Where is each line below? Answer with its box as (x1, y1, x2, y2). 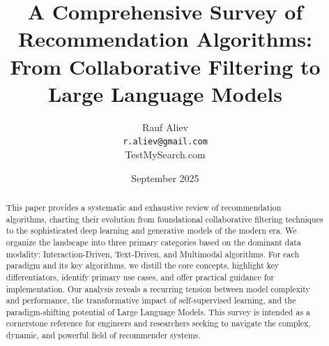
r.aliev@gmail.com (123, 137, 208, 147)
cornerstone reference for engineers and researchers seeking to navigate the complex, (6, 317, 311, 329)
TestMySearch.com (125, 146, 206, 161)
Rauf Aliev (142, 119, 188, 134)
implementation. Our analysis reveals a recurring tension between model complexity (6, 283, 310, 294)
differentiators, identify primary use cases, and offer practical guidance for (6, 271, 275, 283)
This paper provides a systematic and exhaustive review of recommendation (6, 201, 282, 213)
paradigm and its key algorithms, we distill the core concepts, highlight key (6, 259, 280, 271)
